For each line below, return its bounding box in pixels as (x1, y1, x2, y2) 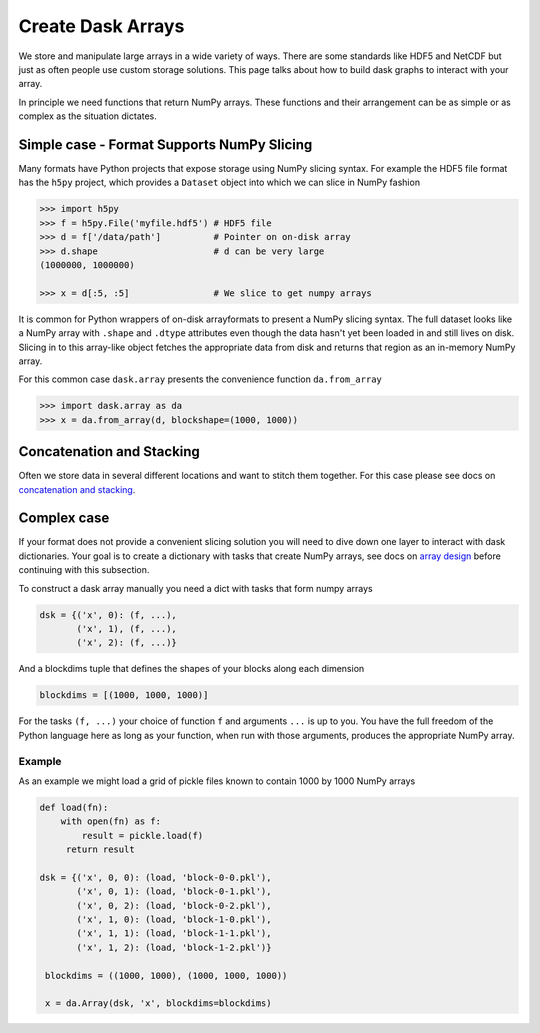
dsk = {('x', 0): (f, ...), (39, 609, 177, 620)
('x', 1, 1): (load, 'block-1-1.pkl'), (76, 928, 272, 939)
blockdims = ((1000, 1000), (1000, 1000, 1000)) (45, 970, 288, 981)
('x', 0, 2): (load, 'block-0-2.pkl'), (76, 900, 272, 911)
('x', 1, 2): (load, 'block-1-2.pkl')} (76, 941, 272, 953)
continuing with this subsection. (18, 564, 150, 576)
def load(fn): (39, 801, 109, 813)
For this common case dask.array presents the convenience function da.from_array (18, 373, 382, 385)
